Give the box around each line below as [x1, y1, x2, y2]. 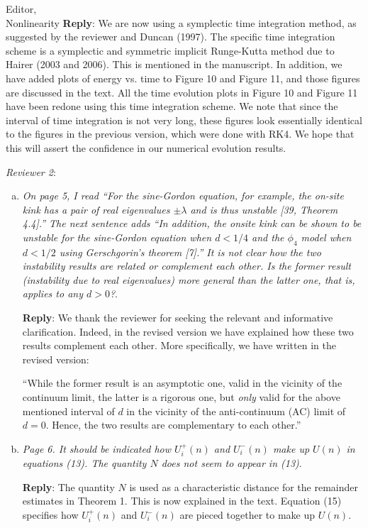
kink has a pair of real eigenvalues [22, 202, 170, 216]
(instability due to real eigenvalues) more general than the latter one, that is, [22, 272, 355, 287]
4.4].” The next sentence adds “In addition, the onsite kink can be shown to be [22, 216, 362, 231]
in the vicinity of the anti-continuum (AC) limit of [126, 403, 346, 418]
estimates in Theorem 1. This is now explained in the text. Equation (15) [22, 493, 342, 508]
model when [301, 229, 352, 244]
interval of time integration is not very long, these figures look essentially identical [6, 112, 362, 127]
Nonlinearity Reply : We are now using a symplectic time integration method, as [6, 15, 357, 30]
